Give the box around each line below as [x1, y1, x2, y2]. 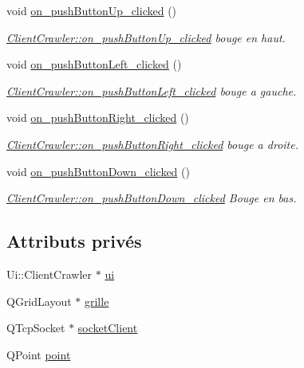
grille [84, 292, 109, 309]
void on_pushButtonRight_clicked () [6, 109, 189, 126]
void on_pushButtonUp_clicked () [6, 2, 177, 18]
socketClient [77, 319, 138, 336]
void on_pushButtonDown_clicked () [6, 162, 190, 179]
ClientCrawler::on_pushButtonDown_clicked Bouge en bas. [6, 190, 297, 206]
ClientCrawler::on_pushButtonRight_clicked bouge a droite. [6, 135, 298, 152]
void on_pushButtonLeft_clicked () [6, 56, 182, 72]
